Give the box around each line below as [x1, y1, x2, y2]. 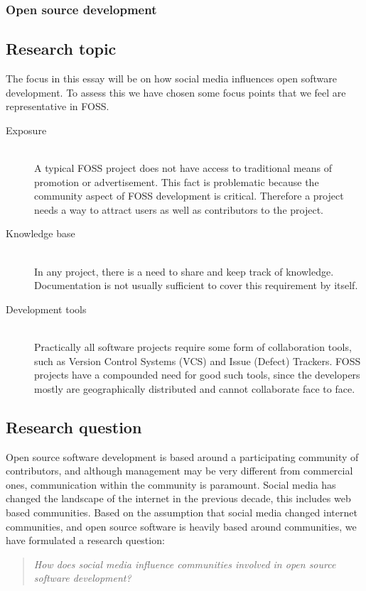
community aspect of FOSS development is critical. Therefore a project [34, 188, 344, 203]
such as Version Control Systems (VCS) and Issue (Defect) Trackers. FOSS [34, 353, 361, 368]
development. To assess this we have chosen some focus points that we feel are [6, 85, 346, 99]
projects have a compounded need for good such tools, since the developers [34, 367, 360, 382]
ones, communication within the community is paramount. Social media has [6, 477, 336, 492]
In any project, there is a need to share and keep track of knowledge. [34, 264, 334, 278]
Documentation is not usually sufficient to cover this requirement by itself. [34, 278, 358, 293]
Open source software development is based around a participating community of [6, 449, 359, 464]
